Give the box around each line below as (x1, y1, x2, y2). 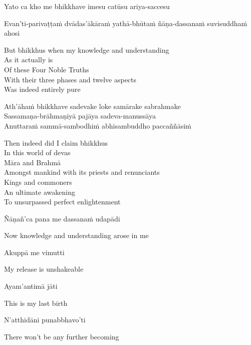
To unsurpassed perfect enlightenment (4, 196, 121, 207)
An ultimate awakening (4, 186, 75, 197)
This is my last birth (4, 297, 68, 308)
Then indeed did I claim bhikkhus (4, 137, 108, 148)
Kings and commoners (4, 176, 72, 187)
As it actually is (4, 54, 53, 65)
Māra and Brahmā (4, 157, 61, 167)
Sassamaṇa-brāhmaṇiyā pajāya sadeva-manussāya (4, 110, 156, 121)
